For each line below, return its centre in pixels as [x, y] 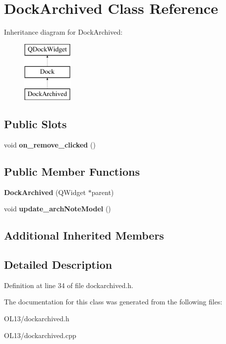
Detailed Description [58, 265]
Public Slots [35, 124]
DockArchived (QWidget [45, 192]
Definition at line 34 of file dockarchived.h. [69, 285]
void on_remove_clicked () [50, 144]
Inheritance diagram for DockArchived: [63, 32]
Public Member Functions [72, 171]
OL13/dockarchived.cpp [40, 335]
